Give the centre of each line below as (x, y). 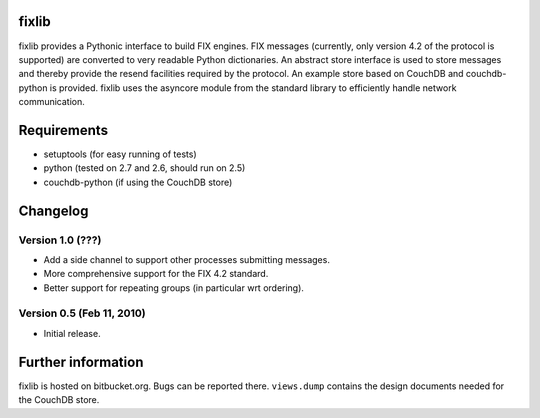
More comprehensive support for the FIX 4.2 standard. (156, 274)
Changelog (53, 210)
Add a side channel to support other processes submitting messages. (186, 259)
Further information (81, 361)
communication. (51, 102)
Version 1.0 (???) (60, 240)
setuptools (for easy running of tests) (120, 154)
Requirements (63, 130)
